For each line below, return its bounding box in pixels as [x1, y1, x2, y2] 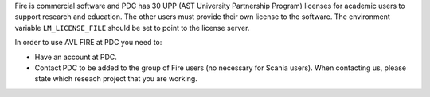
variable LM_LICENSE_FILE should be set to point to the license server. [14, 23, 250, 32]
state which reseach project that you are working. [34, 74, 198, 84]
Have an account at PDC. [34, 52, 117, 62]
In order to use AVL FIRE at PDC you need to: [14, 38, 162, 47]
